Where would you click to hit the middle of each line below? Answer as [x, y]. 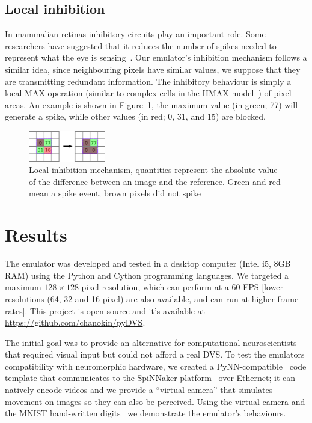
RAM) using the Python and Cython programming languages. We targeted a [147, 275]
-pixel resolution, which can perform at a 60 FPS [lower [181, 287]
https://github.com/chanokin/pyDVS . [75, 322]
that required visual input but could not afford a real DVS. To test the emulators [155, 354]
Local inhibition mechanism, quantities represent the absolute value [153, 170]
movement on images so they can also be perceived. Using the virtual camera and [155, 401]
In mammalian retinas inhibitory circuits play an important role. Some [135, 34]
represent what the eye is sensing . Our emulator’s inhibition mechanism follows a [156, 57]
